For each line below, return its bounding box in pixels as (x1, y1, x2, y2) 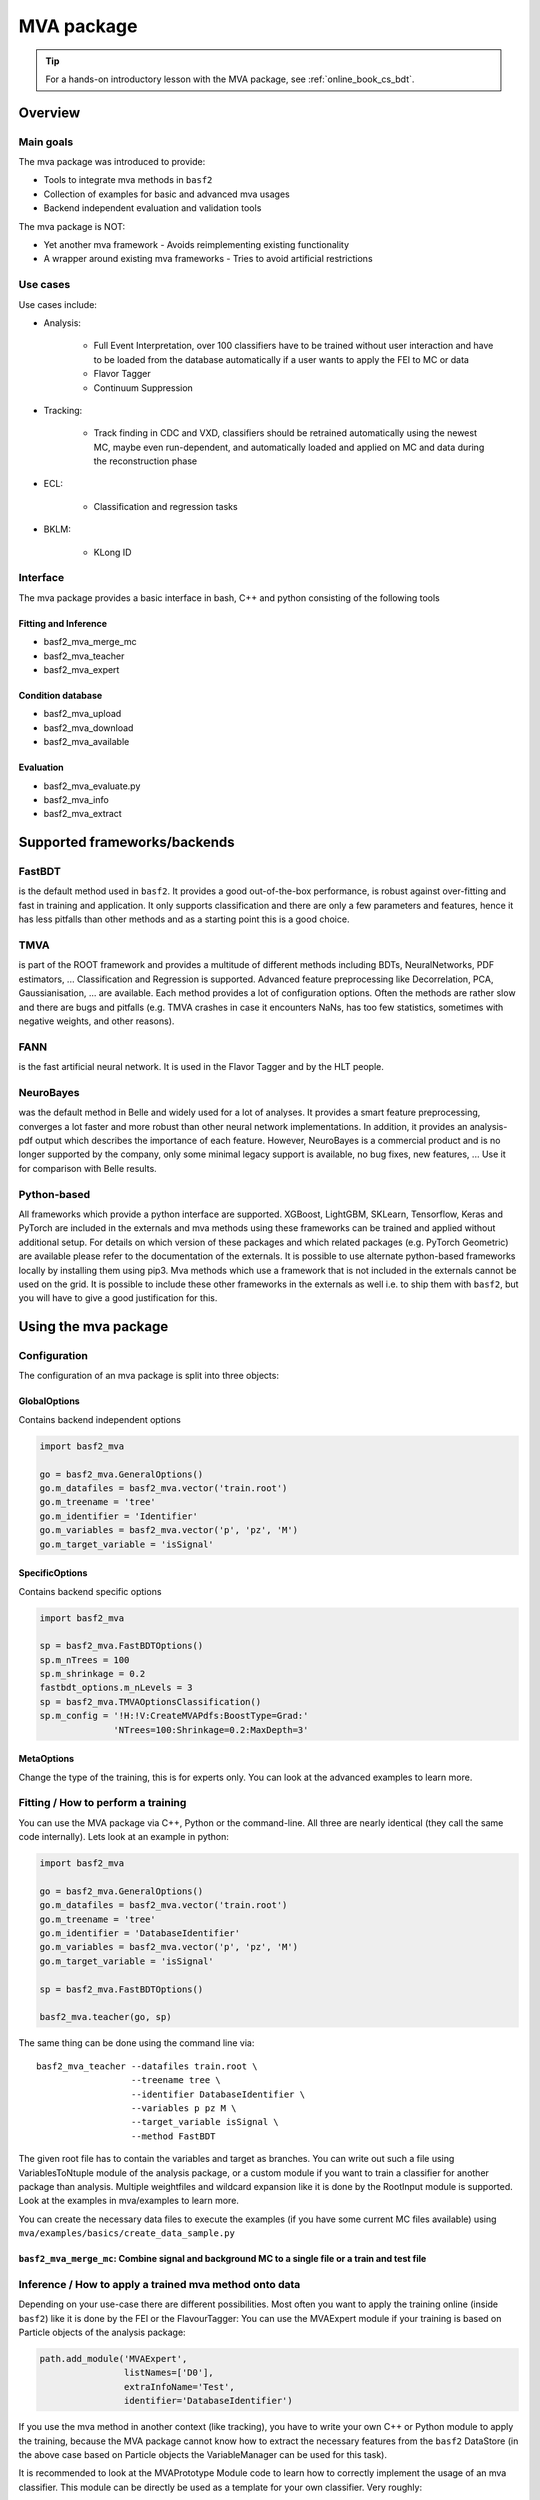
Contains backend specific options (18, 1585, 162, 1597)
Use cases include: (18, 298, 97, 310)
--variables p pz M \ (130, 2102, 237, 2114)
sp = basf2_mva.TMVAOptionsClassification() (39, 1696, 262, 1707)
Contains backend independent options (18, 1413, 182, 1425)
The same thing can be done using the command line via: (18, 2037, 255, 2049)
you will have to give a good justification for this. (18, 1292, 218, 1304)
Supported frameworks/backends (18, 834, 235, 851)
